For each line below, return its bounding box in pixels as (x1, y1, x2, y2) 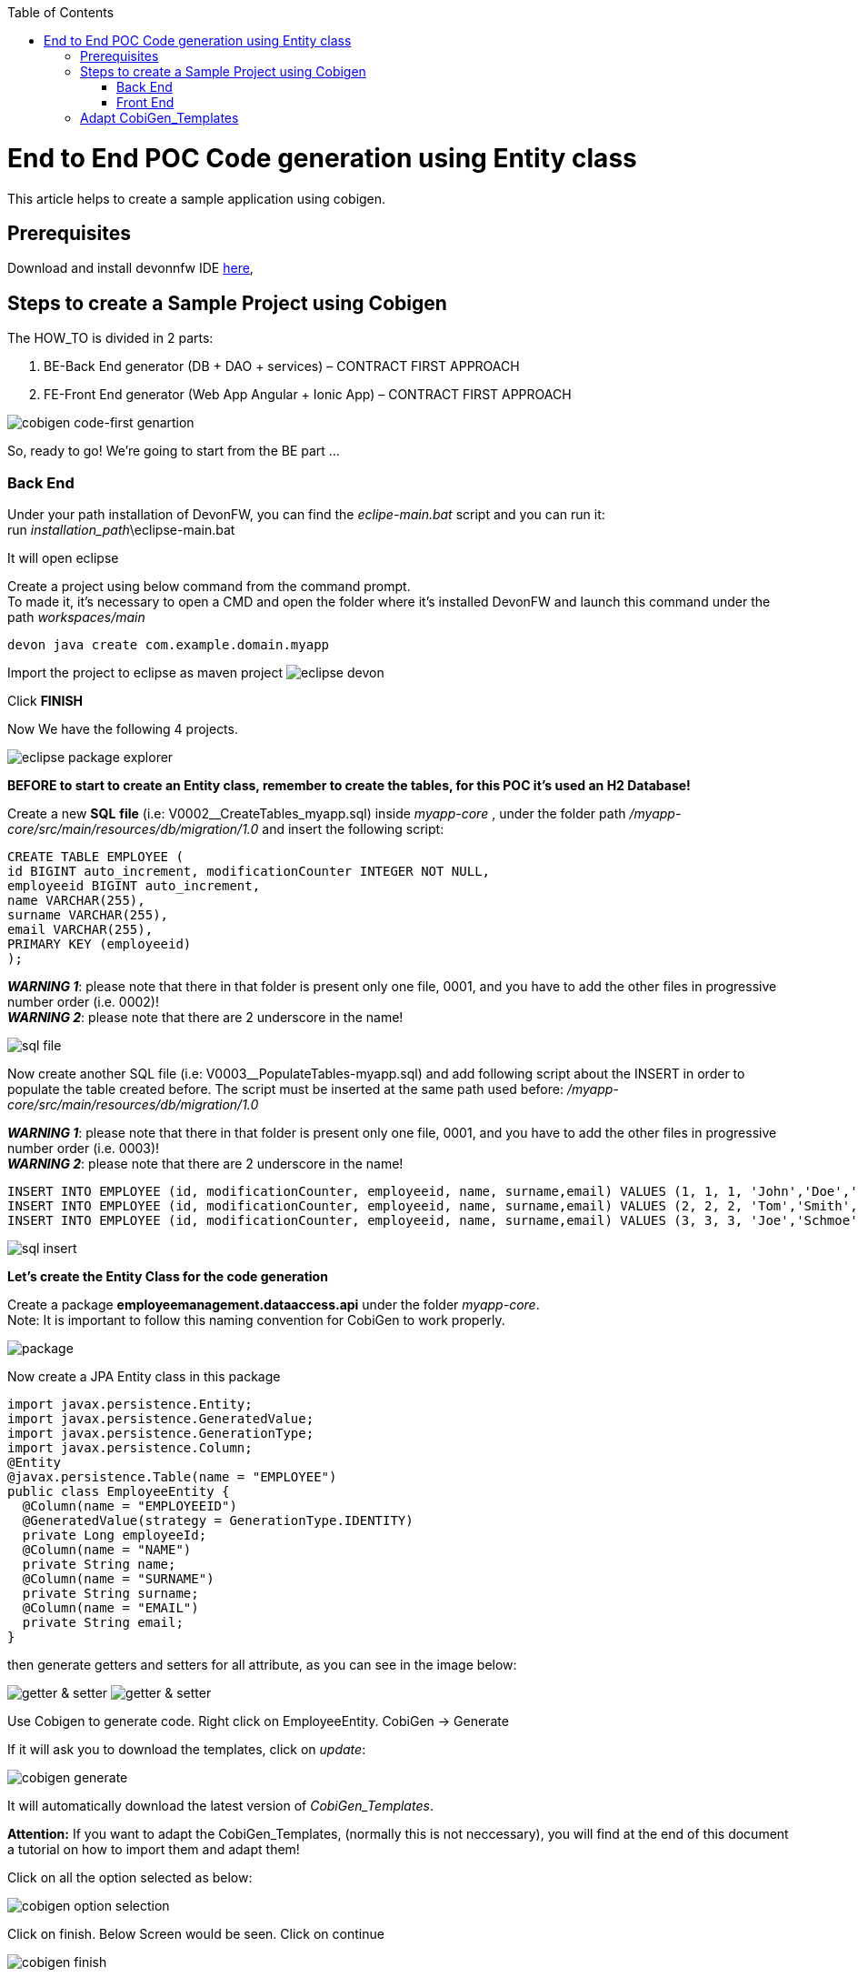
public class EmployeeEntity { (7, 1483, 230, 1499)
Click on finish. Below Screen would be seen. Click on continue (7, 1925, 384, 1942)
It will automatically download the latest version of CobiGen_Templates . (7, 1797, 434, 1813)
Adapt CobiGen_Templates (80, 110, 239, 125)
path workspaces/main (7, 608, 145, 625)
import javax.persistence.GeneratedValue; (7, 1410, 314, 1426)
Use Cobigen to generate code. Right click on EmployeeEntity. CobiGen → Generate (7, 1712, 509, 1729)
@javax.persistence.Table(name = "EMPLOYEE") (7, 1469, 337, 1484)
